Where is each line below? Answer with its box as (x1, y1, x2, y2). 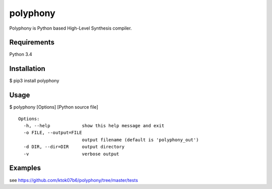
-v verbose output (23, 151, 119, 157)
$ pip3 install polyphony (9, 78, 59, 84)
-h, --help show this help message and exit (23, 123, 165, 129)
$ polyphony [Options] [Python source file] (9, 104, 98, 110)
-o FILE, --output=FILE (23, 130, 83, 136)
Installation (9, 64, 45, 73)
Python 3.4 (9, 51, 32, 57)
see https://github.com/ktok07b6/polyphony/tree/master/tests (9, 177, 139, 183)
